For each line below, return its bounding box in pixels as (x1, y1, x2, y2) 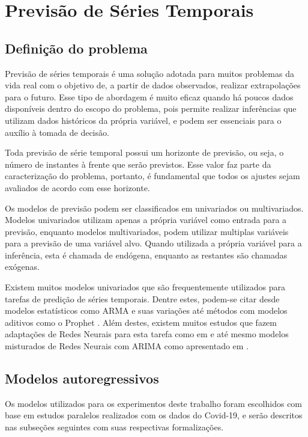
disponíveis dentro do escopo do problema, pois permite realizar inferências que (5, 102, 297, 115)
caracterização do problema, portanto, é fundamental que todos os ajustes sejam (5, 170, 300, 182)
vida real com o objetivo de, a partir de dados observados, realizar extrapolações (5, 79, 301, 91)
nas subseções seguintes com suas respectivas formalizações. (5, 421, 224, 433)
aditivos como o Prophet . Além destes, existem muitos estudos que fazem (5, 316, 277, 328)
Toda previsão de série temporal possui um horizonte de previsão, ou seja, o (5, 146, 284, 159)
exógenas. (5, 260, 40, 273)
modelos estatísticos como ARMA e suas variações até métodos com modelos (5, 304, 288, 317)
